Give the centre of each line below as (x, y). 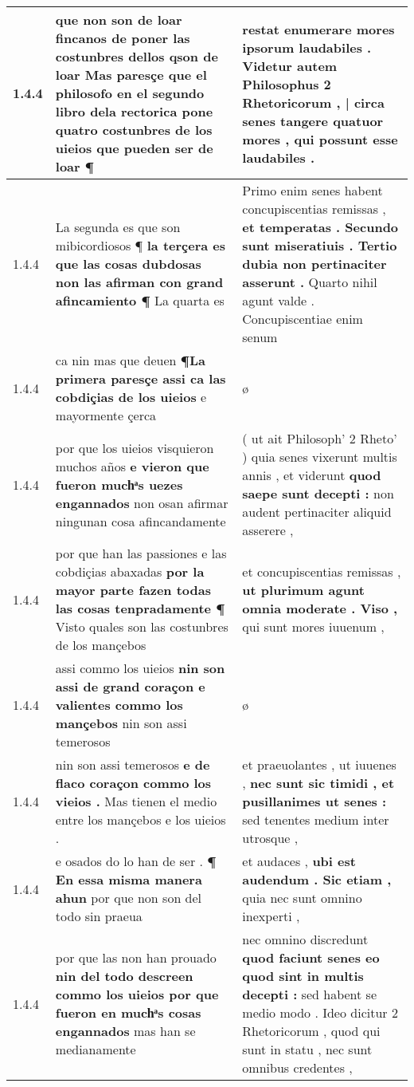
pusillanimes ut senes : (314, 801)
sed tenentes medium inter (316, 819)
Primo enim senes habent (312, 190)
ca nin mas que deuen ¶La (131, 360)
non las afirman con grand (139, 282)
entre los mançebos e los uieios (141, 819)
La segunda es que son (118, 227)
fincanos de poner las (123, 38)
